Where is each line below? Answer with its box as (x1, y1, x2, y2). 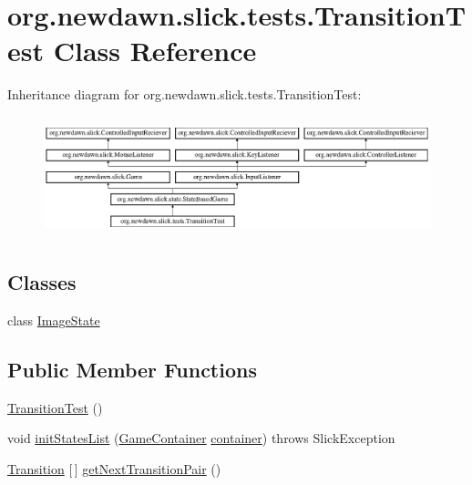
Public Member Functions (7, 355, 257, 383)
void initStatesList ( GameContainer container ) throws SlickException (7, 428, 395, 448)
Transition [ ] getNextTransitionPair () (7, 459, 221, 478)
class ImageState (7, 310, 100, 329)
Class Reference (53, 32, 257, 69)
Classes (7, 268, 77, 295)
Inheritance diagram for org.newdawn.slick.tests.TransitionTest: (7, 85, 362, 104)
